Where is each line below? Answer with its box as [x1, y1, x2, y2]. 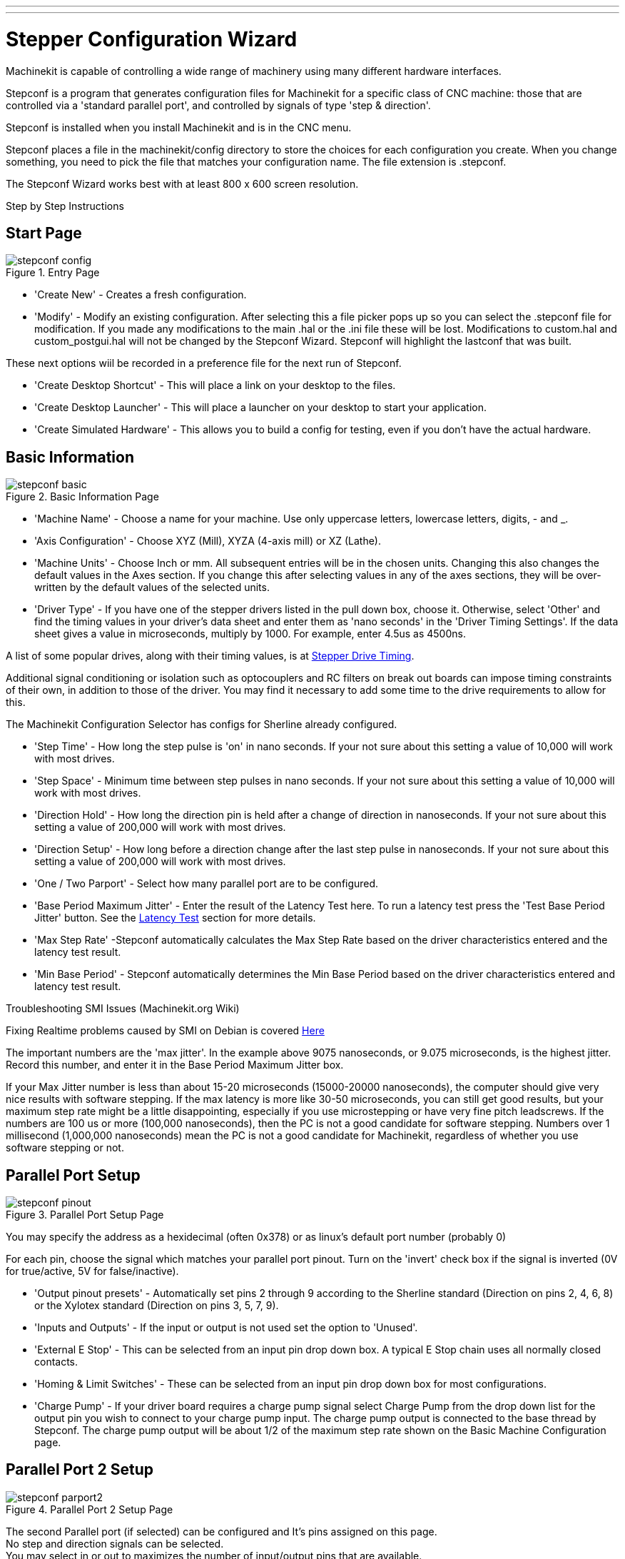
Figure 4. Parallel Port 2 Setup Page [6, 1503, 173, 1515]
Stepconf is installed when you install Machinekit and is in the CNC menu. [6, 121, 352, 133]
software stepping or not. [6, 1141, 124, 1154]
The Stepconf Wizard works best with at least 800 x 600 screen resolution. [6, 177, 359, 190]
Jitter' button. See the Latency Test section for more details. [34, 912, 316, 924]
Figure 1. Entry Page [6, 266, 100, 279]
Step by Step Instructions [6, 199, 124, 212]
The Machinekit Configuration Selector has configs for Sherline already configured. [6, 718, 397, 731]
